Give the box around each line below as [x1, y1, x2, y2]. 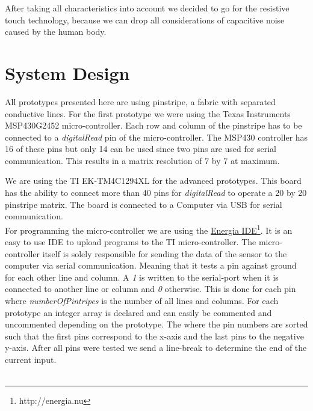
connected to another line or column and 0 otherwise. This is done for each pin [5, 282, 296, 295]
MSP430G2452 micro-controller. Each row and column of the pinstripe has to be [5, 119, 302, 132]
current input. [5, 353, 57, 366]
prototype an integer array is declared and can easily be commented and [5, 306, 272, 318]
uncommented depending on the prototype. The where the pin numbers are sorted [5, 318, 308, 330]
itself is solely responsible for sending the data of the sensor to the [42, 247, 287, 260]
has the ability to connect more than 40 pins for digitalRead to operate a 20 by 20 [5, 186, 307, 199]
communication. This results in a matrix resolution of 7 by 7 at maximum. [5, 154, 280, 166]
